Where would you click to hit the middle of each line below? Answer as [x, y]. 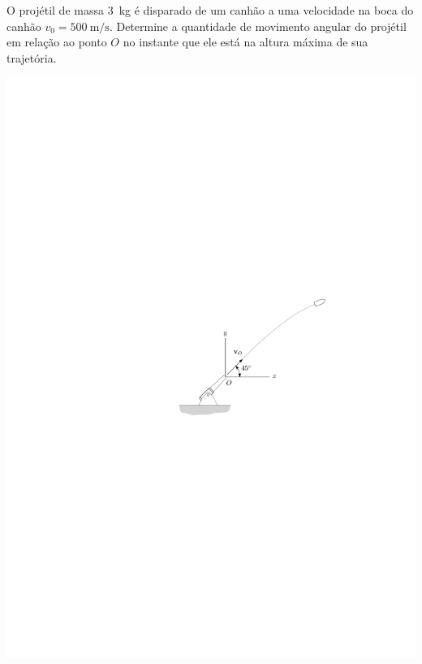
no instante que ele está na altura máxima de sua [245, 42]
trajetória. [32, 57]
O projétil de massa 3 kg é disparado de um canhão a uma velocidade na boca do [210, 10]
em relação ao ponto [57, 42]
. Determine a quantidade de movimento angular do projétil [258, 26]
